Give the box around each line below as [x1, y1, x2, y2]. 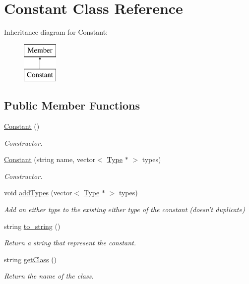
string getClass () [4, 254, 57, 264]
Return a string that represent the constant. [4, 237, 136, 248]
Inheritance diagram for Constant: [4, 27, 108, 37]
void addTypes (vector [4, 187, 72, 198]
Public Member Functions [4, 98, 140, 113]
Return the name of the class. [4, 271, 94, 281]
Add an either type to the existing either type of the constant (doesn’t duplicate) [4, 204, 245, 215]
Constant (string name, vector [4, 154, 96, 165]
